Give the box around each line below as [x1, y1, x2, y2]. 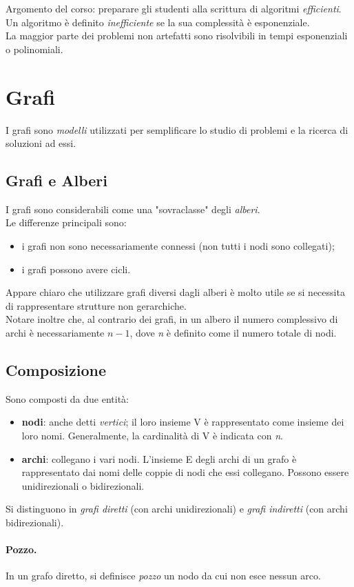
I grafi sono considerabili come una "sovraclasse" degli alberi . [6, 201, 260, 216]
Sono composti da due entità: [6, 391, 129, 406]
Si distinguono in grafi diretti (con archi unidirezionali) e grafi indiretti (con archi [6, 501, 348, 516]
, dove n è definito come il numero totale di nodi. [129, 326, 337, 340]
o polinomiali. [6, 41, 63, 56]
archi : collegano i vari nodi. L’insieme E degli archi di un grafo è [21, 451, 297, 466]
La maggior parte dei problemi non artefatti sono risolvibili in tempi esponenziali [6, 28, 348, 43]
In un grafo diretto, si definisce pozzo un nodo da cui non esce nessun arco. [6, 568, 321, 583]
